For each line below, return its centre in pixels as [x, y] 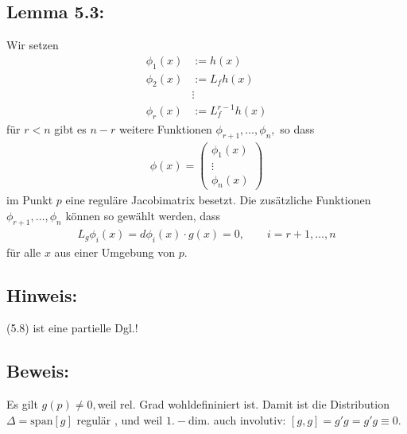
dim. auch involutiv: [237, 419]
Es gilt [22, 404]
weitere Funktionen [165, 128]
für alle [24, 252]
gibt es [70, 128]
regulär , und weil [120, 419]
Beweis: [38, 371]
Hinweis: [42, 294]
